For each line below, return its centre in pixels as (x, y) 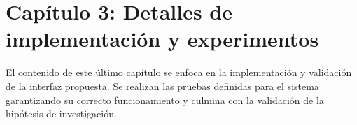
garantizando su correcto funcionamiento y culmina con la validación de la (165, 100)
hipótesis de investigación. (61, 113)
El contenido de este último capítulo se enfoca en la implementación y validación (179, 72)
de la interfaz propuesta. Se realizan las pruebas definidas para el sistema (162, 86)
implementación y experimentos (162, 39)
